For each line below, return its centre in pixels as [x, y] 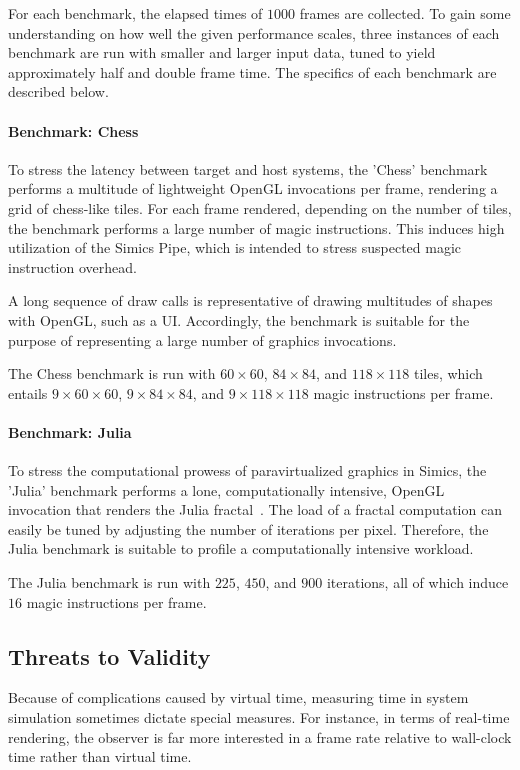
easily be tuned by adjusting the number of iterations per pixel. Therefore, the [248, 528]
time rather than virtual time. [100, 756]
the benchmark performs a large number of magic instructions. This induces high [256, 227]
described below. [58, 91]
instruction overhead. [72, 266]
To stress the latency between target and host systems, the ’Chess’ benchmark [248, 168]
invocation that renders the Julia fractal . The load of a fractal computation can [255, 509]
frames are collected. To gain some [405, 13]
